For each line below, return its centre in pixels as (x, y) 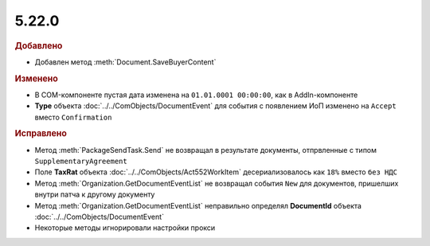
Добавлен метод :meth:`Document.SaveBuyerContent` (125, 62)
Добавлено (39, 45)
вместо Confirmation (73, 117)
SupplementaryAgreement (81, 162)
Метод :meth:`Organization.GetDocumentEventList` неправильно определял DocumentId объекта (198, 205)
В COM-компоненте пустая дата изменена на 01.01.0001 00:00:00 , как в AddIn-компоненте (196, 95)
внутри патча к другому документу (95, 194)
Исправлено (41, 134)
